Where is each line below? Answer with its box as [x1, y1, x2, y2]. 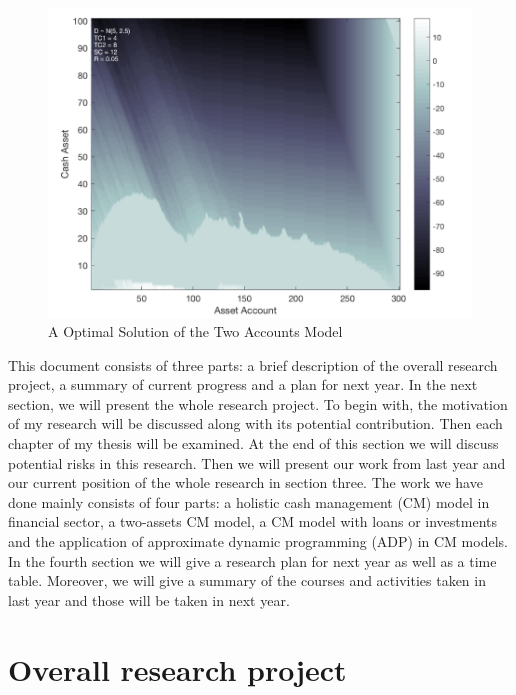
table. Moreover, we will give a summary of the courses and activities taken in [8, 570, 486, 591]
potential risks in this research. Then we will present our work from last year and [8, 452, 506, 473]
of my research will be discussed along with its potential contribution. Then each [8, 413, 503, 434]
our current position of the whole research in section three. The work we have [8, 472, 483, 493]
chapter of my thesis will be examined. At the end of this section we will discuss [8, 433, 499, 454]
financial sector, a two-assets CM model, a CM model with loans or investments [8, 511, 497, 532]
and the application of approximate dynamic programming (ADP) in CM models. [8, 531, 508, 552]
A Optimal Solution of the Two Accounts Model [48, 321, 343, 342]
